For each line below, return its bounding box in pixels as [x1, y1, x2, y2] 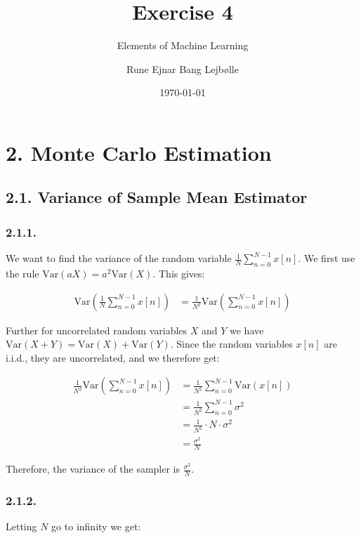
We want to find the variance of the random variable [6, 251, 232, 265]
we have [230, 322, 264, 337]
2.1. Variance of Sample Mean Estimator [6, 186, 308, 208]
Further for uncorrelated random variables [6, 322, 188, 337]
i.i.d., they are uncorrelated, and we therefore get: [6, 350, 220, 365]
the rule [6, 265, 39, 280]
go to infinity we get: [51, 519, 141, 534]
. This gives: [152, 265, 205, 280]
